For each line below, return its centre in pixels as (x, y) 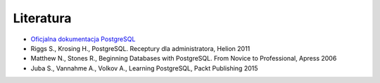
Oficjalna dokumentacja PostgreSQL (83, 39)
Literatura (42, 18)
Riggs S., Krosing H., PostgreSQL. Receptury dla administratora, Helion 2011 (140, 48)
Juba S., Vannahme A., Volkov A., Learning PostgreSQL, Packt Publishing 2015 (144, 68)
